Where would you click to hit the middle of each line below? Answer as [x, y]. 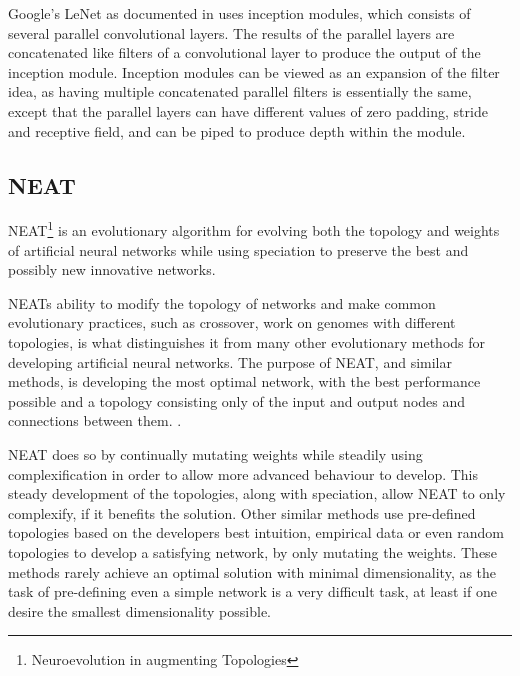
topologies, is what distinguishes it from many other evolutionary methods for [247, 341]
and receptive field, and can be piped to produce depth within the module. [237, 130]
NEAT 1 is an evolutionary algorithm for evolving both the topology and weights [254, 229]
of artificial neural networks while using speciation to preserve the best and [238, 249]
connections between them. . [95, 420]
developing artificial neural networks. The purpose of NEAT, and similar [230, 361]
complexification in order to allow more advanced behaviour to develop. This [243, 473]
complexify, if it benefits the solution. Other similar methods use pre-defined [242, 512]
